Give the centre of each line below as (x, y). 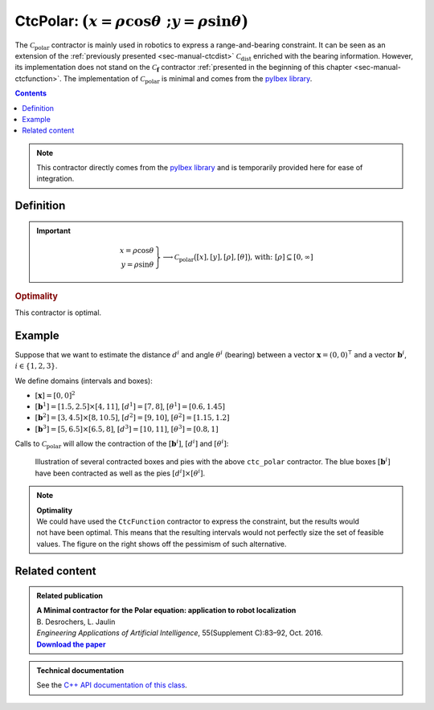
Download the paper (71, 644)
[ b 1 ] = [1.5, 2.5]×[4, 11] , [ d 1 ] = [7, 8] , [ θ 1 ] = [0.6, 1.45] (130, 406)
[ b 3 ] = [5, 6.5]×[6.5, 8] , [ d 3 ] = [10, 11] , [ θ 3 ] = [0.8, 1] (127, 428)
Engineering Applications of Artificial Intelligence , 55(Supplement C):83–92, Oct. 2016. (180, 633)
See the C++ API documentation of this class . (112, 685)
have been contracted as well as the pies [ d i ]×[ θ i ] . (120, 473)
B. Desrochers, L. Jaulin (76, 622)
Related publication (70, 596)
